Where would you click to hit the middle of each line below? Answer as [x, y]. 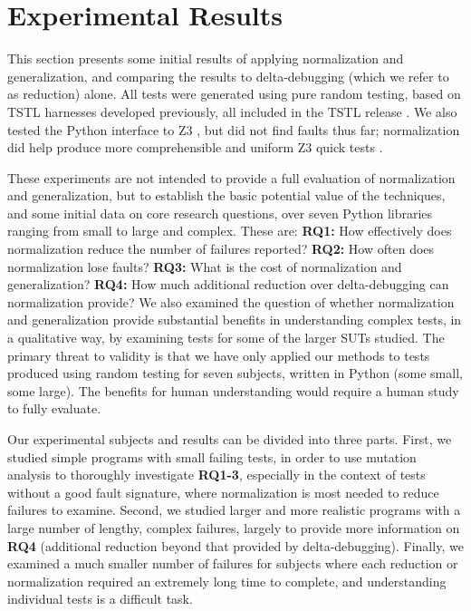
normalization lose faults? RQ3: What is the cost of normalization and [205, 266]
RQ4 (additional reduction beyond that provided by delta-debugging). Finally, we [235, 545]
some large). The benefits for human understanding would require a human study [233, 390]
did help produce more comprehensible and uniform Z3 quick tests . [195, 147]
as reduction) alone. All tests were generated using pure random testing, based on [234, 94]
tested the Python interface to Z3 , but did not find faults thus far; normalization [234, 129]
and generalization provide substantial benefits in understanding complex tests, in [235, 320]
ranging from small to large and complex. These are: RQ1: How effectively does [230, 231]
